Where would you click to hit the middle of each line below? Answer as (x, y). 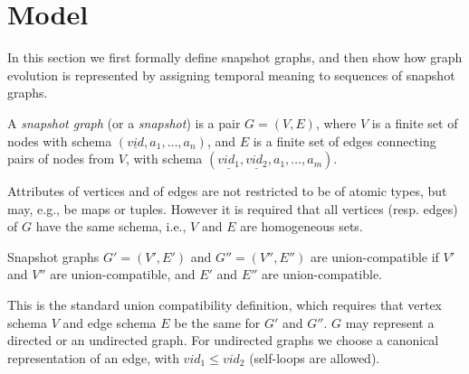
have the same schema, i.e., (111, 226)
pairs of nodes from (61, 159)
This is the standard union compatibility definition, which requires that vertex (225, 305)
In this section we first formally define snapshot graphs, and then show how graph (235, 57)
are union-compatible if (374, 256)
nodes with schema (60, 140)
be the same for (217, 322)
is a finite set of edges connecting (345, 140)
